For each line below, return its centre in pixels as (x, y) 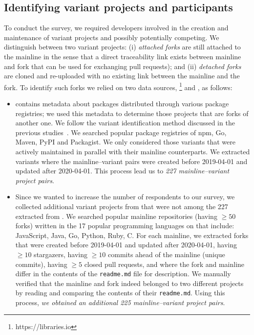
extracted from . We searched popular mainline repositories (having (116, 216)
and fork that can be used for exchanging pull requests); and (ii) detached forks (123, 66)
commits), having (41, 264)
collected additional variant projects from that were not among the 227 (122, 206)
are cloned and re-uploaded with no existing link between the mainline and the (122, 76)
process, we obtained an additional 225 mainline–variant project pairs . (120, 302)
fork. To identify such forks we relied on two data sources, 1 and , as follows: (118, 86)
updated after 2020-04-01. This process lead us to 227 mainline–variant (122, 171)
